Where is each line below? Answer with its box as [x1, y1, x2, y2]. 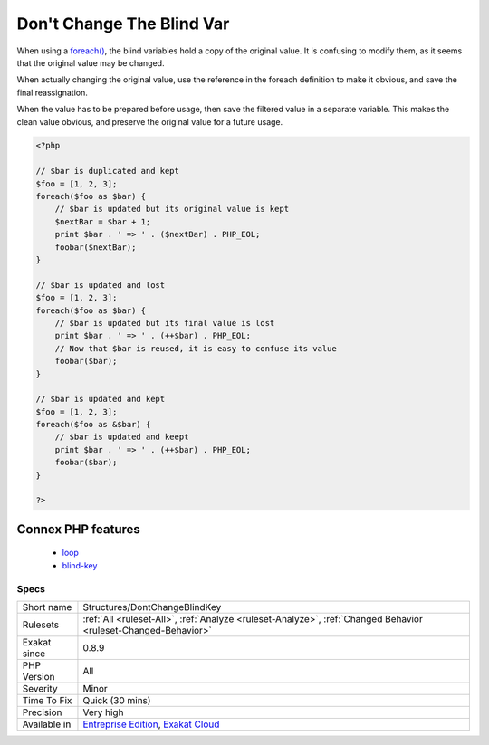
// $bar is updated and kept [35, 394, 166, 405]
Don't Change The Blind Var [16, 14, 230, 33]
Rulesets [22, 618, 59, 631]
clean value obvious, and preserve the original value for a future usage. [16, 116, 283, 127]
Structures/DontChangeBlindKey [82, 600, 222, 613]
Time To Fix [22, 693, 72, 706]
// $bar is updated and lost [35, 280, 166, 290]
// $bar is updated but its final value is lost [54, 318, 275, 328]
